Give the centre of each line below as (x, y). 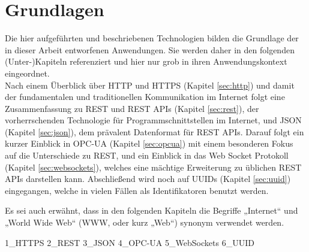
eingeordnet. (27, 73)
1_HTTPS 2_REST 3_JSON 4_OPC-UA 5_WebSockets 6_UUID (130, 242)
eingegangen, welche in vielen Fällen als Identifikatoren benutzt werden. (137, 190)
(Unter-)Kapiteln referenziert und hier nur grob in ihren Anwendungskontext (146, 61)
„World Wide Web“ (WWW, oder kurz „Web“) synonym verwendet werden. (145, 222)
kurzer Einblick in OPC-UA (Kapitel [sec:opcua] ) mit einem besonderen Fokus (149, 143)
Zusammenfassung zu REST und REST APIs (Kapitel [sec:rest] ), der (132, 108)
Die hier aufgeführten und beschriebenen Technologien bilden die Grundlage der (152, 38)
